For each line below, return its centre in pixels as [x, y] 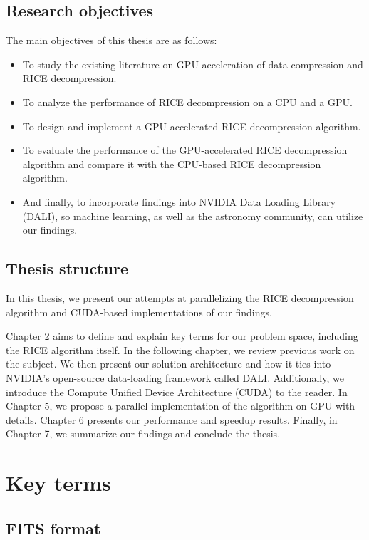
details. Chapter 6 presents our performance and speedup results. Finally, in [172, 419]
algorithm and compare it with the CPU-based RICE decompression [172, 163]
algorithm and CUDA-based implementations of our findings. [139, 312]
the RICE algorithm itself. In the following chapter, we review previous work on [180, 349]
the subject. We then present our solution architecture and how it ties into [168, 364]
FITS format [53, 528]
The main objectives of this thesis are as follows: [111, 40]
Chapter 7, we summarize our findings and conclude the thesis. [143, 433]
